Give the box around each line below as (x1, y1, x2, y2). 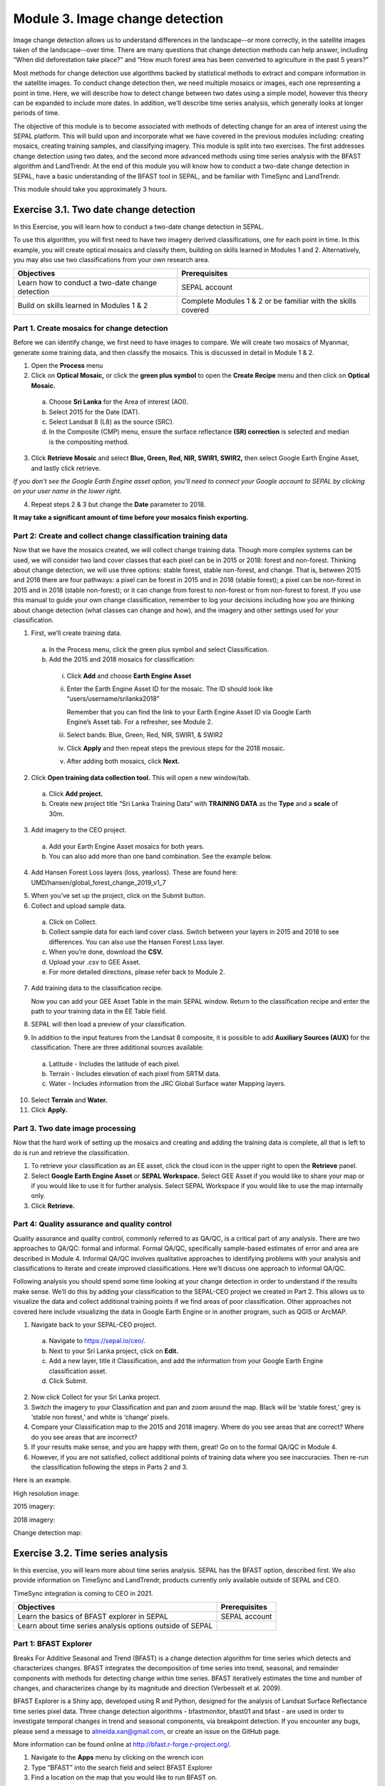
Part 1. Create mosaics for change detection (13, 323, 168, 333)
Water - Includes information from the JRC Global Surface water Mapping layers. (48, 1079, 287, 1088)
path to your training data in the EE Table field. (31, 1007, 168, 1016)
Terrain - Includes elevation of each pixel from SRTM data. (48, 1069, 221, 1078)
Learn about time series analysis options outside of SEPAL (17, 1621, 213, 1631)
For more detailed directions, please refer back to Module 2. (48, 967, 225, 976)
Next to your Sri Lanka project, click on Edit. (48, 1347, 179, 1355)
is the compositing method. (48, 437, 130, 446)
